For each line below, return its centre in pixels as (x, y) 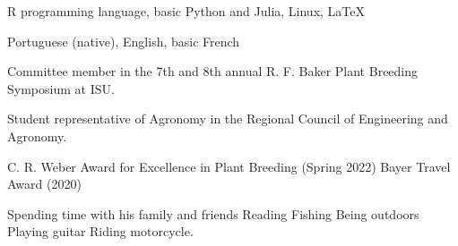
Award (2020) (44, 184)
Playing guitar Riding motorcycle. (100, 231)
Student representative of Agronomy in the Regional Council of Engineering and (228, 119)
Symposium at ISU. (61, 88)
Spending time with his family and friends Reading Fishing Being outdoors (213, 213)
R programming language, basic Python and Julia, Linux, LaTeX (186, 11)
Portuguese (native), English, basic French (124, 41)
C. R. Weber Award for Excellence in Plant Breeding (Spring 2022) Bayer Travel (229, 166)
